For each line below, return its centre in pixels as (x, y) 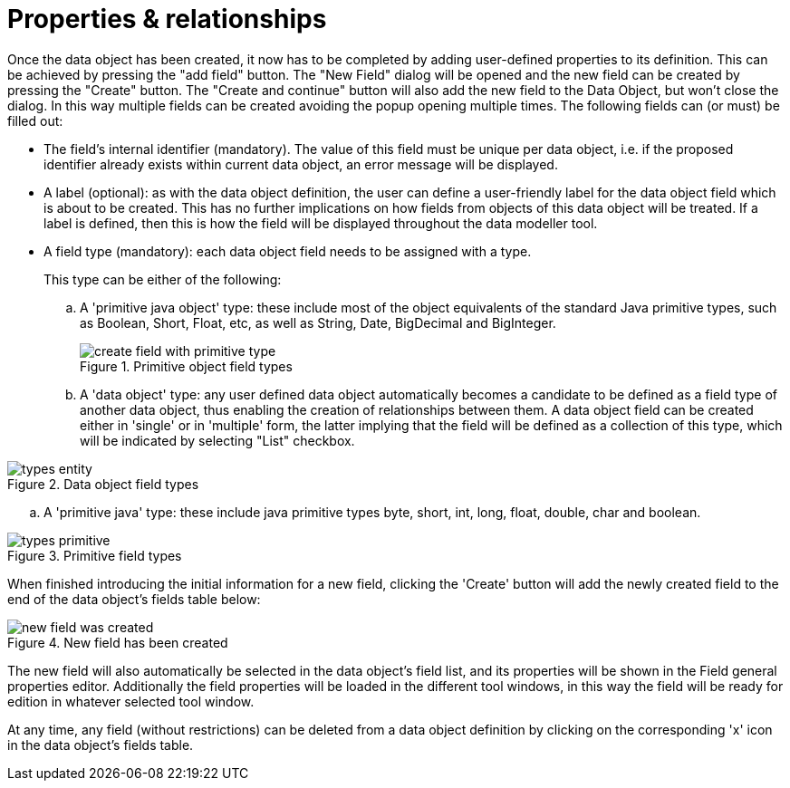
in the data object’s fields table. (101, 745)
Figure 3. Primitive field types (95, 555)
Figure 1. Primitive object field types (186, 366)
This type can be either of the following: (163, 279)
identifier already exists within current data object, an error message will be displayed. (301, 164)
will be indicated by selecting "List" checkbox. (217, 440)
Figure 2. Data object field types (103, 484)
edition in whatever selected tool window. (131, 701)
